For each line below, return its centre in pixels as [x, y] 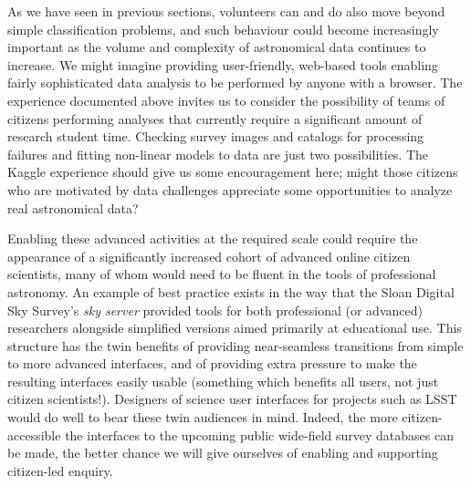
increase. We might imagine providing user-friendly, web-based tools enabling [223, 64]
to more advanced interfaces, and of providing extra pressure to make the [212, 363]
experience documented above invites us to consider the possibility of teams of [226, 100]
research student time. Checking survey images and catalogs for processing [216, 136]
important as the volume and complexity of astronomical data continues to [217, 47]
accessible [34, 434]
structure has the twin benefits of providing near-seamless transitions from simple [235, 345]
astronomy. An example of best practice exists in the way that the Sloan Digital [231, 291]
